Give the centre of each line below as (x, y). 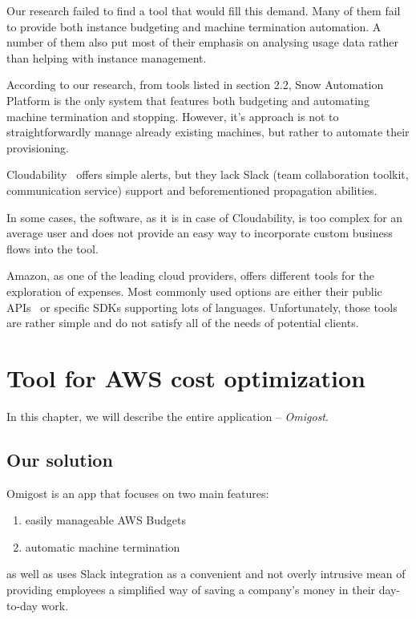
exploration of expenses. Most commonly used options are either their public (194, 291)
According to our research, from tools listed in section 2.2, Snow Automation (195, 85)
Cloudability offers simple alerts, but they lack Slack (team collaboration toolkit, (208, 174)
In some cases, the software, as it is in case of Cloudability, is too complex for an (205, 217)
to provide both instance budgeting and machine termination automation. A (194, 26)
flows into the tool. (53, 248)
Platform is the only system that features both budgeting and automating (188, 100)
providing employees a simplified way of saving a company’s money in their (191, 589)
